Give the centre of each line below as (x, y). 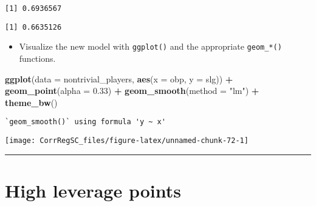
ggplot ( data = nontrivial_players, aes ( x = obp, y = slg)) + (119, 78)
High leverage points (93, 190)
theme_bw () (31, 102)
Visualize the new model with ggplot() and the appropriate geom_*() (150, 46)
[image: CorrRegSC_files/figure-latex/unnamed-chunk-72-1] (127, 141)
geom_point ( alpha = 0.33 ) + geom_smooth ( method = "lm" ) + (132, 91)
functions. (37, 58)
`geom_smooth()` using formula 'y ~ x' (85, 122)
